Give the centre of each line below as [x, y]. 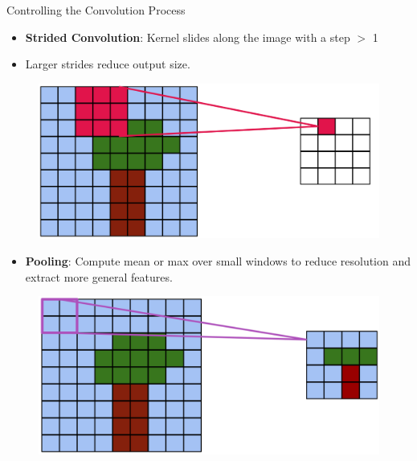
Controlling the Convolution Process [96, 10]
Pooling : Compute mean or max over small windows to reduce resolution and [218, 260]
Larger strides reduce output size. [108, 64]
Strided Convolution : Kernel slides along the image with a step [188, 37]
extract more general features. [99, 276]
